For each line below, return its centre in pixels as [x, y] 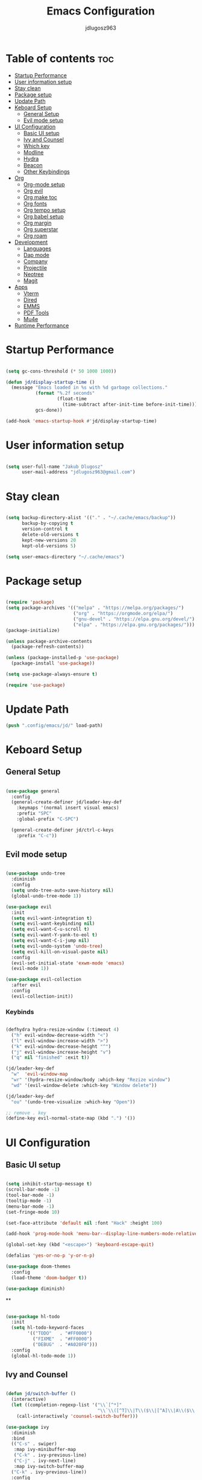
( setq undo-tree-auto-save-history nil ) [62, 891]
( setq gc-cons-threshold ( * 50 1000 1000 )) [61, 371]
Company [35, 261]
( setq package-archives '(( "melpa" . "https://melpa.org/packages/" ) [95, 608]
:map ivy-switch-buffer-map [49, 1466]
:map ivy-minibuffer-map [45, 1450]
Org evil [33, 191]
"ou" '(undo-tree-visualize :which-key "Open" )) [73, 1102]
